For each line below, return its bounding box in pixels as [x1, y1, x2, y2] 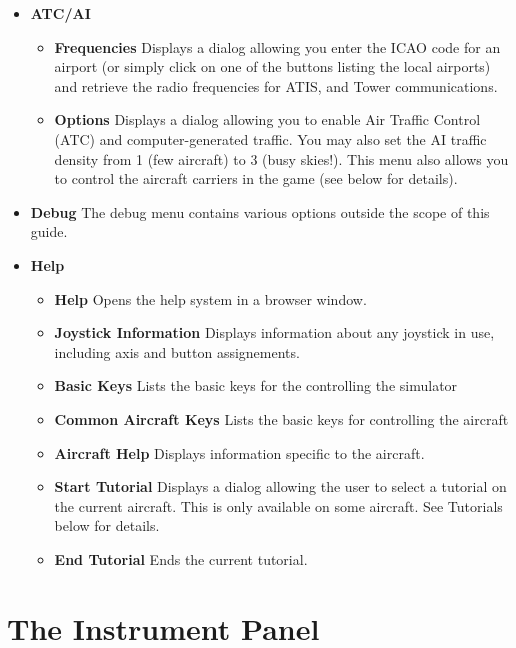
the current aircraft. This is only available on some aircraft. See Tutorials [54, 495, 503, 516]
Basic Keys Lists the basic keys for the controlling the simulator [54, 375, 458, 396]
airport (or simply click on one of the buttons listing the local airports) [54, 56, 491, 77]
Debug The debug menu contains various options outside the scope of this [30, 201, 490, 222]
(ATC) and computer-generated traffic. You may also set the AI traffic [54, 128, 487, 149]
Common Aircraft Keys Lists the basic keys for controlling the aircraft [54, 408, 509, 429]
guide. [30, 221, 68, 242]
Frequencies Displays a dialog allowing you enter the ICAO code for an [54, 36, 501, 57]
